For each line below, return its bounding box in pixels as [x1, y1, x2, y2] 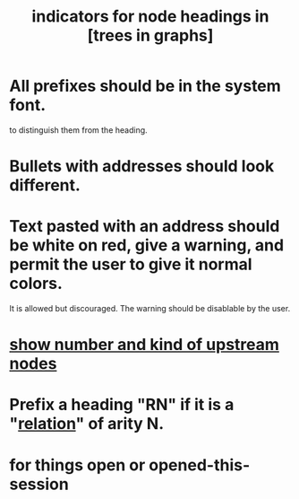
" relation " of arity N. [9, 414, 165, 434]
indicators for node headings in [31, 6, 269, 27]
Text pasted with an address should [9, 216, 280, 237]
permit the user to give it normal [9, 254, 252, 275]
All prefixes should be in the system [9, 76, 282, 96]
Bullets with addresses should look [9, 156, 275, 177]
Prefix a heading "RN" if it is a [9, 395, 235, 415]
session [9, 474, 69, 495]
